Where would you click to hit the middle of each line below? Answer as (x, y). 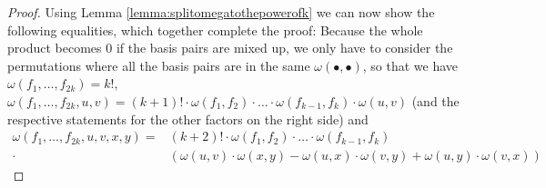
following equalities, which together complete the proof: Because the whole (215, 30)
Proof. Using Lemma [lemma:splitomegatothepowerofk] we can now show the (221, 12)
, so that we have (410, 65)
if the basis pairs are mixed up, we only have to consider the (284, 48)
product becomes (55, 48)
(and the (435, 100)
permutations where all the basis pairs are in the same (159, 65)
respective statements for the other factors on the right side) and (188, 119)
